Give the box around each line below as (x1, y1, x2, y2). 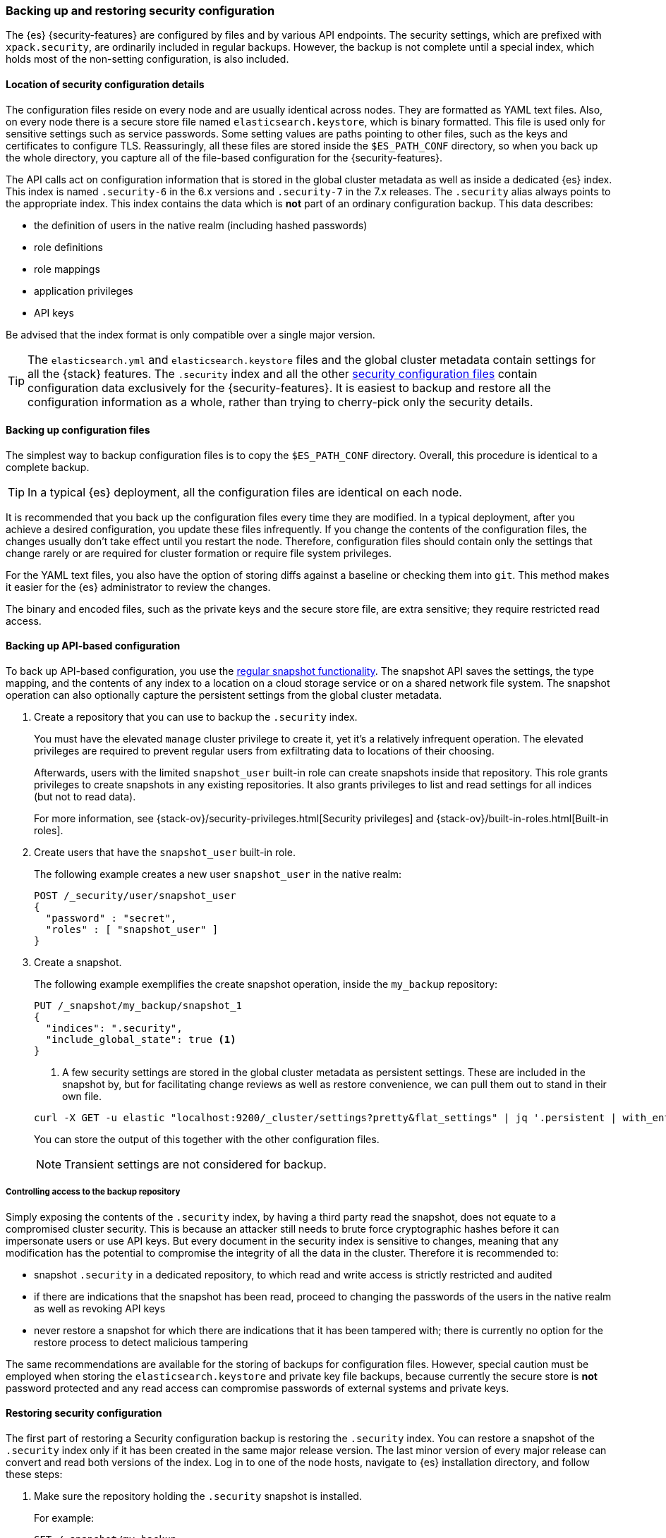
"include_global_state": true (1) (45, 1034, 236, 1046)
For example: (34, 1512, 95, 1525)
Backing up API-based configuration (6, 640, 181, 652)
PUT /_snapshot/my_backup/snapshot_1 (34, 1000, 243, 1012)
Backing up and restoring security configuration (6, 4, 275, 18)
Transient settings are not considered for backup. (64, 1157, 327, 1172)
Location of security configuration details (6, 78, 205, 90)
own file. (62, 1090, 102, 1103)
